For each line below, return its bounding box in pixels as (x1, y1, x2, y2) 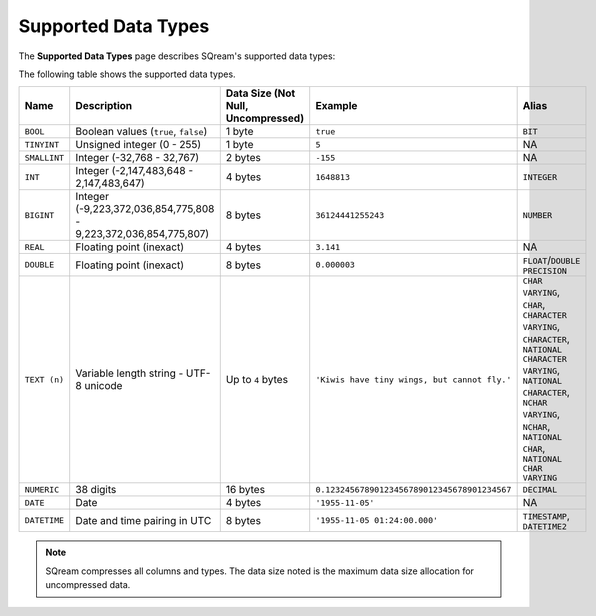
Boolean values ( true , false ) (75, 125, 208, 139)
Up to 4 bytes (225, 373, 289, 387)
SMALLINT (24, 152, 65, 163)
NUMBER (522, 210, 553, 220)
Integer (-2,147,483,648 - (75, 164, 194, 178)
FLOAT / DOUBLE (522, 253, 581, 267)
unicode (84, 379, 123, 393)
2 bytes (225, 151, 262, 165)
